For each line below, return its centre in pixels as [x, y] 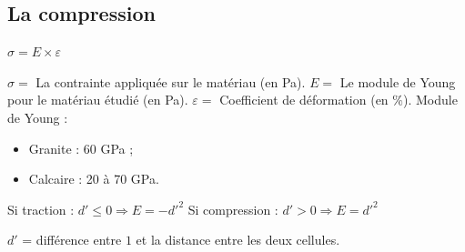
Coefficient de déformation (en [304, 100]
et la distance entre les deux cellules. [238, 240]
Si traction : [41, 209]
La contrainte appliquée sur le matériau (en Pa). [171, 81]
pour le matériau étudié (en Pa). [98, 100]
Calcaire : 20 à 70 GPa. [94, 179]
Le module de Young [398, 81]
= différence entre [72, 240]
